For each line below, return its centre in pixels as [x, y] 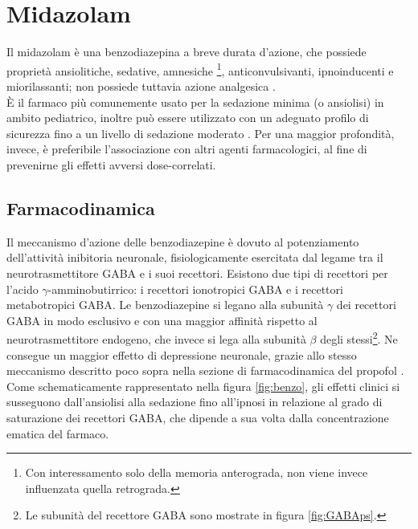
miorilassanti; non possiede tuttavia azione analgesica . [141, 85]
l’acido [23, 289]
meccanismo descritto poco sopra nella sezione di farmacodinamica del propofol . [205, 370]
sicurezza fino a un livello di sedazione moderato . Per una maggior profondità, [201, 133]
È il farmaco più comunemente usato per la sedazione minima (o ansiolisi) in [195, 102]
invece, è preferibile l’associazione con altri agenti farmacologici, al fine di [187, 149]
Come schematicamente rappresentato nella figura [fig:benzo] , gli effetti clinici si [203, 386]
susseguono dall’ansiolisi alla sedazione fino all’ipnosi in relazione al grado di [195, 402]
